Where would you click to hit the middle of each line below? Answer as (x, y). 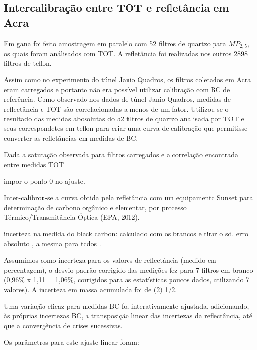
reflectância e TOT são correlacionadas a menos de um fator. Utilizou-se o (116, 109)
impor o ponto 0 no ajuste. (44, 181)
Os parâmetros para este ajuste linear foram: (72, 342)
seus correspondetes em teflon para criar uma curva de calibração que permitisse (126, 128)
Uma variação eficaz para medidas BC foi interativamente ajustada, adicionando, (127, 306)
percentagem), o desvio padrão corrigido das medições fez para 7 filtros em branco (128, 269)
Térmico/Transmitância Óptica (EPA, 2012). (72, 217)
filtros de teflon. (28, 63)
